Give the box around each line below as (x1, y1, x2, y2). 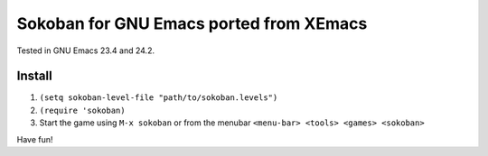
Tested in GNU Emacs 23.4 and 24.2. (16, 45, 155, 56)
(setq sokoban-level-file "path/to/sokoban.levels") (39, 93, 278, 103)
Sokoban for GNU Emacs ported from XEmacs (16, 14, 368, 33)
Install (16, 69, 53, 84)
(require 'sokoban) (39, 105, 126, 115)
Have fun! (16, 133, 53, 144)
